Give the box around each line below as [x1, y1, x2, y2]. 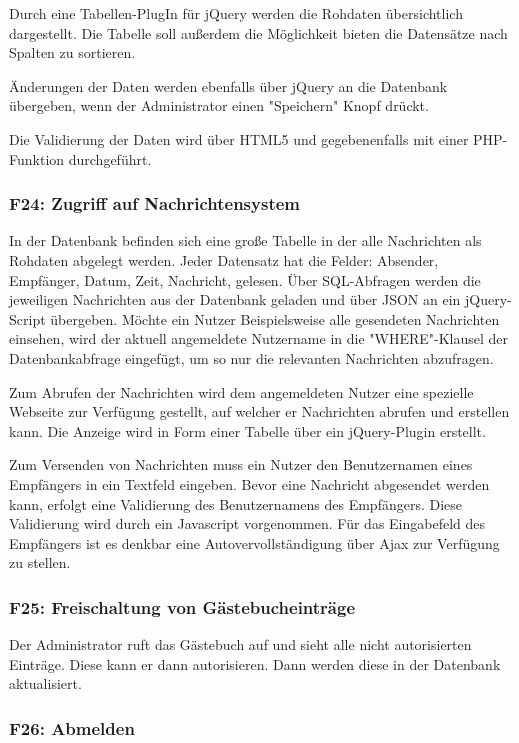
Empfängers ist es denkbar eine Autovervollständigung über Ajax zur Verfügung [9, 532, 500, 553]
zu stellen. [9, 552, 71, 573]
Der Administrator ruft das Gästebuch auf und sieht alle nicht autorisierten [9, 634, 472, 655]
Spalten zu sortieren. [9, 42, 136, 63]
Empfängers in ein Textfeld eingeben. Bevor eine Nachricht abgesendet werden [9, 473, 490, 494]
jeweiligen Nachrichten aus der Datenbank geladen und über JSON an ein [9, 289, 461, 310]
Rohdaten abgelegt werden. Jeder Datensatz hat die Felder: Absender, [9, 249, 439, 270]
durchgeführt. [68, 148, 152, 169]
